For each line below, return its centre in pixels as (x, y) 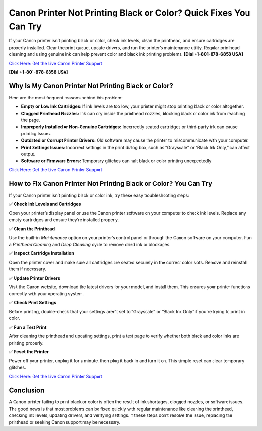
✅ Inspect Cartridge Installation (42, 253)
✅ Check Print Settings (33, 302)
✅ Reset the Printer (29, 352)
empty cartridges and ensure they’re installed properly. (64, 220)
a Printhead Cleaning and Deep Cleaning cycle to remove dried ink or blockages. (90, 244)
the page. (31, 120)
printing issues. (36, 133)
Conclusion (27, 390)
